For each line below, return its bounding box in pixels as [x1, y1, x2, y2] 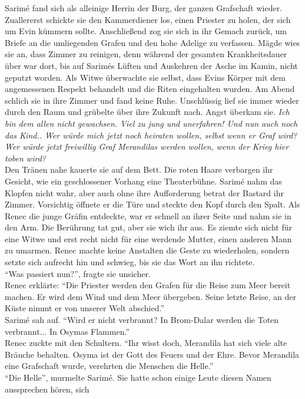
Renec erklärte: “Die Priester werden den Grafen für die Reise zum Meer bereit [5, 279, 291, 291]
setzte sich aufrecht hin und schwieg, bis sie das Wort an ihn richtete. [5, 256, 255, 268]
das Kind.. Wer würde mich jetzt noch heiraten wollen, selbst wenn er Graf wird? [5, 128, 297, 141]
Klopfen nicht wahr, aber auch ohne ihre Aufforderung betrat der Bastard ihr [5, 186, 284, 199]
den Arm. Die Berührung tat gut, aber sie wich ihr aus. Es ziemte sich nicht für [5, 221, 292, 233]
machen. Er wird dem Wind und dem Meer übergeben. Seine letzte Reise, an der [5, 290, 296, 302]
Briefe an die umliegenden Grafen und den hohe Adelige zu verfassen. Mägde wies [5, 36, 300, 48]
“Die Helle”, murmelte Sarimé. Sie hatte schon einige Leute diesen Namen [5, 371, 271, 383]
